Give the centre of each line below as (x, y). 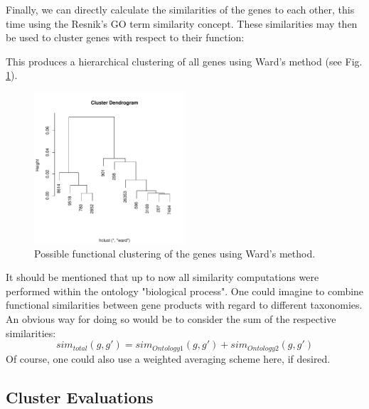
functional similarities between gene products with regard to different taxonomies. (184, 305)
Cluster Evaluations (80, 397)
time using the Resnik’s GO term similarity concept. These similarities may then (182, 23)
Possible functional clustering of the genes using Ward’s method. (175, 253)
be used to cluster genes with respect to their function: (125, 37)
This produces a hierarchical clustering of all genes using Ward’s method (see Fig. (184, 61)
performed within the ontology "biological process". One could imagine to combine (185, 291)
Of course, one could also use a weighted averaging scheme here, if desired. (168, 358)
